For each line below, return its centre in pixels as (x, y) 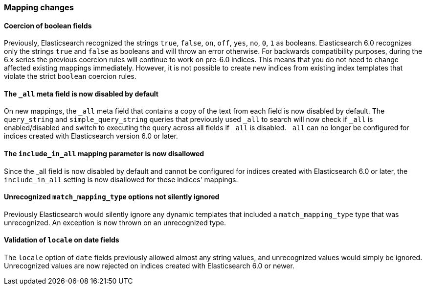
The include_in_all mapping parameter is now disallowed (104, 154)
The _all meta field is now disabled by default (81, 94)
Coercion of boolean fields (48, 25)
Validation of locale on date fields (62, 240)
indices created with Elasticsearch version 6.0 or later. (91, 136)
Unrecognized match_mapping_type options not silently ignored (112, 197)
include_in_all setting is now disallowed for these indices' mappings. (121, 179)
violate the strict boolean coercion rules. (70, 76)
